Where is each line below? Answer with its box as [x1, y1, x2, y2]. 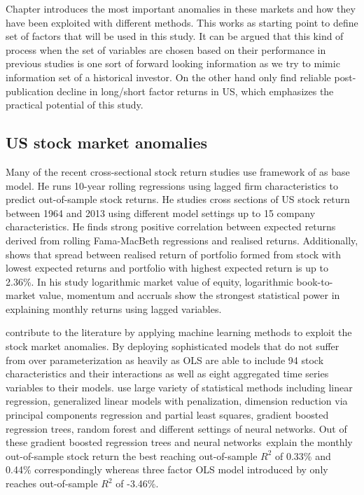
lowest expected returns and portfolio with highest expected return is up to [6, 260, 328, 275]
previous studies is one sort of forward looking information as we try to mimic [6, 56, 340, 71]
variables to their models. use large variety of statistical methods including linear [6, 379, 353, 394]
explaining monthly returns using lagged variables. [6, 301, 222, 316]
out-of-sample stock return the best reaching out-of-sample [6, 448, 258, 463]
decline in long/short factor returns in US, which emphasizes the [57, 83, 334, 98]
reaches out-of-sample [6, 476, 98, 491]
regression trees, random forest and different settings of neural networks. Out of [6, 421, 347, 435]
